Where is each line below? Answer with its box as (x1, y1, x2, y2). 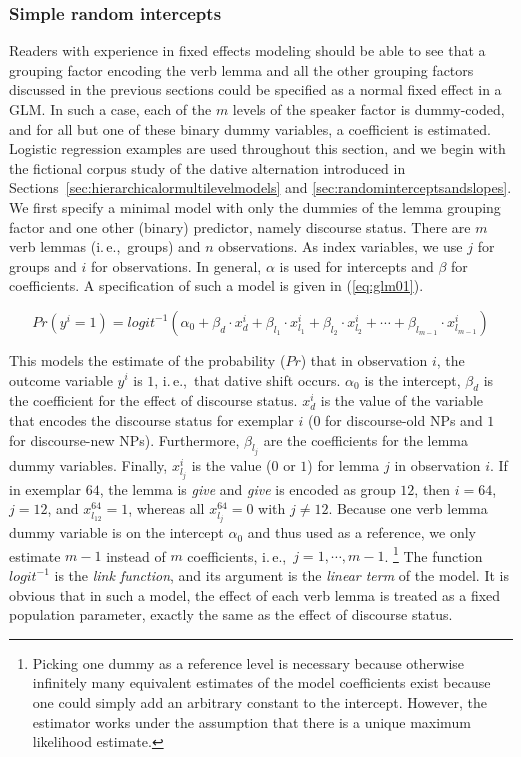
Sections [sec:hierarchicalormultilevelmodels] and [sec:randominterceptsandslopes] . (9, 177, 512, 198)
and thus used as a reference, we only (247, 522, 476, 543)
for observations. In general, (90, 255, 262, 276)
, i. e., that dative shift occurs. (154, 369, 341, 390)
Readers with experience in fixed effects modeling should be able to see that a (9, 40, 486, 61)
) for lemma (307, 454, 380, 475)
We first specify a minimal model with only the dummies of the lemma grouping (9, 196, 501, 217)
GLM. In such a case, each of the (9, 99, 212, 119)
